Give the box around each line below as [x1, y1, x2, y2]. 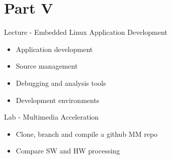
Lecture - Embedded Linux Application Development [4, 27, 167, 37]
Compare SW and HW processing [16, 145, 120, 156]
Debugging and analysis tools [16, 77, 106, 88]
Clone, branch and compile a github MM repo [16, 128, 158, 139]
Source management [16, 61, 78, 71]
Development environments [16, 94, 100, 105]
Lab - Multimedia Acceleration [4, 112, 99, 122]
